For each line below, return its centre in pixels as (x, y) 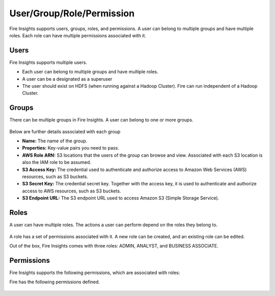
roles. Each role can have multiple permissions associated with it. (78, 35)
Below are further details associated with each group (65, 131)
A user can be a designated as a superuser (67, 79)
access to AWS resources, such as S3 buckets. (72, 191)
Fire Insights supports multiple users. (48, 62)
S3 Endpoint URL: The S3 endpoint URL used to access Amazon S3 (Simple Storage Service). (121, 198)
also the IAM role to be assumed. (57, 162)
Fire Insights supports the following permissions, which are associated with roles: (95, 273)
